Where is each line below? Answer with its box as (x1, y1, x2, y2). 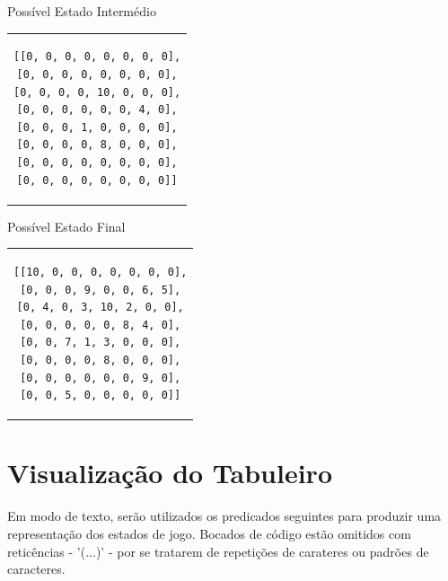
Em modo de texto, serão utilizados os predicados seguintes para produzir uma (7, 506, 442, 525)
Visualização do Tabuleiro (7, 454, 332, 491)
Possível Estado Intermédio (7, 2, 156, 20)
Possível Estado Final (7, 216, 126, 235)
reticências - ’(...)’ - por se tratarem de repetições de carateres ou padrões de (7, 541, 429, 560)
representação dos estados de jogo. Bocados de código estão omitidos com (7, 524, 411, 542)
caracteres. (7, 559, 66, 578)
